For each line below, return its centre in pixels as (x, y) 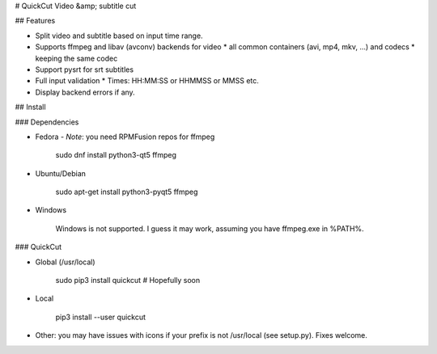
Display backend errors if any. (85, 92)
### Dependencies (47, 122)
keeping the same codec (76, 58)
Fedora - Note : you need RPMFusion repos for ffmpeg (125, 137)
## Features (35, 21)
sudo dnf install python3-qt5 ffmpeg (116, 155)
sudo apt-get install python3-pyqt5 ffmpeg (127, 192)
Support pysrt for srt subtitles (84, 70)
